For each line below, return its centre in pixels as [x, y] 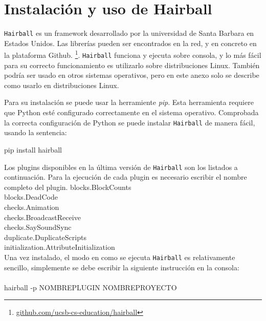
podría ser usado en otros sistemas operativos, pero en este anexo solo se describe [132, 75]
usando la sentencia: [36, 132]
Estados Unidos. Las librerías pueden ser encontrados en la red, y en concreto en [130, 43]
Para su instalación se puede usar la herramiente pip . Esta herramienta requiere [129, 102]
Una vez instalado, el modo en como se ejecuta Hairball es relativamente [120, 257]
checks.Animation [32, 207]
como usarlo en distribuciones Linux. [62, 85]
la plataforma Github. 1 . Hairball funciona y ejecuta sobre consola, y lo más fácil [133, 54]
